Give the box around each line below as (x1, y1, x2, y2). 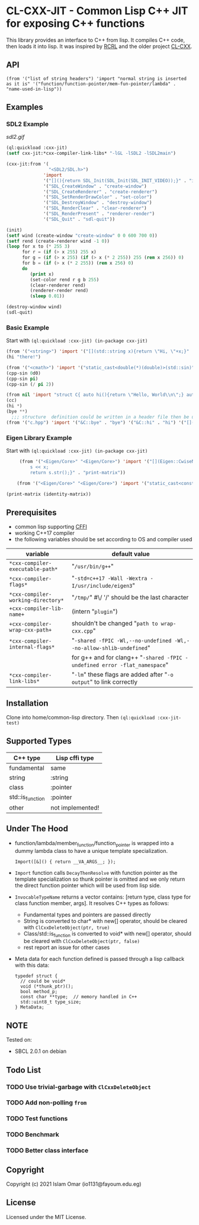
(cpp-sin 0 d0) (6, 370, 41, 376)
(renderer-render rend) (30, 288, 89, 294)
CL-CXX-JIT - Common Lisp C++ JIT (6, 4, 188, 18)
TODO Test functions (6, 1115, 68, 1123)
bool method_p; (20, 989, 58, 995)
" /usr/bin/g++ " (71, 562, 114, 570)
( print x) (30, 271, 54, 277)
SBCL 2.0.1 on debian (14, 1048, 67, 1055)
